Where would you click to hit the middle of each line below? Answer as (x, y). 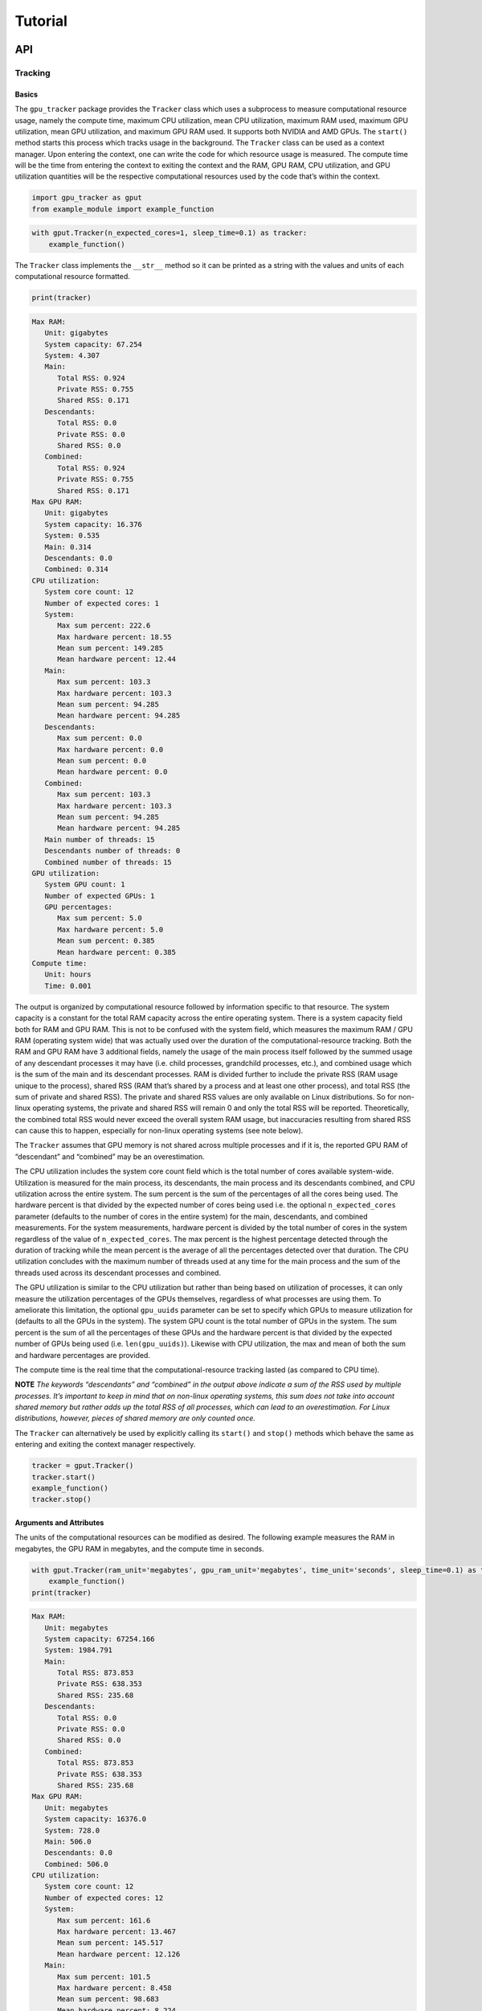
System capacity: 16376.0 (96, 1819)
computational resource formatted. (72, 277)
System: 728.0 (72, 1830)
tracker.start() (64, 1477)
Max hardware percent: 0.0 (110, 749)
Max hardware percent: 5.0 (110, 929)
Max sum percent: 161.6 (104, 1920)
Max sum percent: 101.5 (104, 1976)
